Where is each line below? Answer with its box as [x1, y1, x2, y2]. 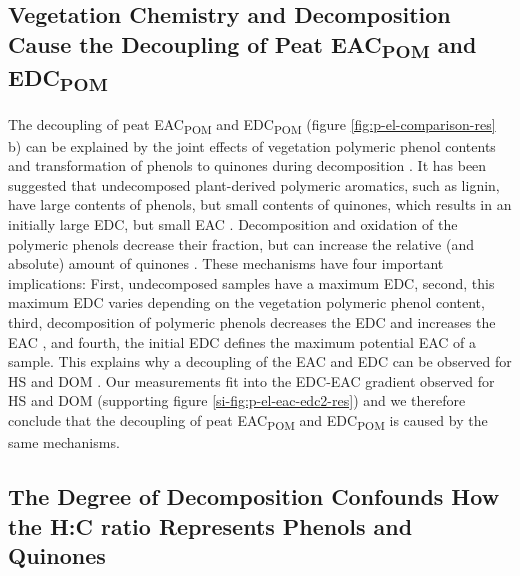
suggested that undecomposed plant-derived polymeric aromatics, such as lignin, [8, 174, 500, 195]
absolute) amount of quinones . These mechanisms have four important [8, 253, 444, 274]
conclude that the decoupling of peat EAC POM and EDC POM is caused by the [8, 410, 488, 433]
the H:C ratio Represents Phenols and [8, 510, 413, 541]
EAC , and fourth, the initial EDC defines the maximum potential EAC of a [8, 331, 476, 352]
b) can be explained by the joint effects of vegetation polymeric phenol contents [8, 135, 496, 156]
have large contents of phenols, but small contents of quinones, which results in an [8, 194, 512, 215]
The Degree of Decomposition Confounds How [8, 481, 500, 512]
